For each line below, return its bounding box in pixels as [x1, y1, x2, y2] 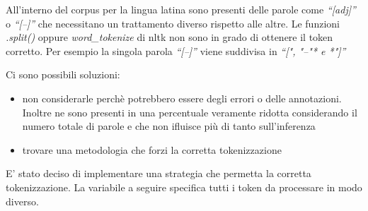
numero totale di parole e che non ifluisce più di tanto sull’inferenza [22, 119, 316, 133]
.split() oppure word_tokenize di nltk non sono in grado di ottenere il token [6, 30, 333, 44]
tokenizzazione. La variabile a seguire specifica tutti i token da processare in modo [6, 179, 362, 194]
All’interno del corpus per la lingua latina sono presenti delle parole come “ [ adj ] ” [6, 2, 356, 16]
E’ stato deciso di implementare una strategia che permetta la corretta [6, 166, 311, 181]
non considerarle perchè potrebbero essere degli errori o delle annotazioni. [22, 90, 342, 105]
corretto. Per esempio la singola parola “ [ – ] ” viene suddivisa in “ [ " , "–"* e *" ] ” [6, 43, 346, 58]
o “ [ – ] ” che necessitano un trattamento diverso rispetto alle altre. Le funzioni [6, 16, 340, 30]
